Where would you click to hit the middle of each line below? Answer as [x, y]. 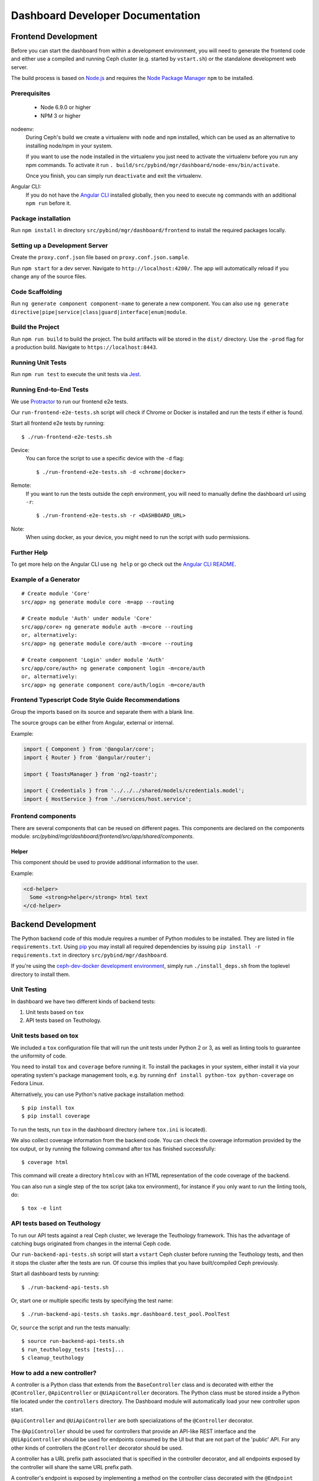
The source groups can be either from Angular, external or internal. [92, 723]
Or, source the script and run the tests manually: [71, 1328]
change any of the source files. [49, 277]
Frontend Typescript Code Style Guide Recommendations [95, 700]
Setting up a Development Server [60, 246]
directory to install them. [40, 974]
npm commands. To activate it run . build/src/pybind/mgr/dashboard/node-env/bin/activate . [153, 165]
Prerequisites [30, 93]
